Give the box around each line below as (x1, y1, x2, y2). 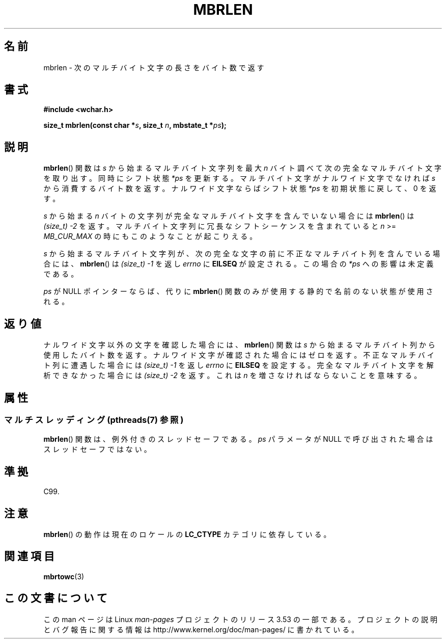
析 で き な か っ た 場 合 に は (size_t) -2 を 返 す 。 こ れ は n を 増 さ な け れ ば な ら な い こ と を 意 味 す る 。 (43, 371, 422, 380)
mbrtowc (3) (43, 572, 85, 581)
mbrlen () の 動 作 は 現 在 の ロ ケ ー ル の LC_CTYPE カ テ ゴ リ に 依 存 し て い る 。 (43, 530, 331, 539)
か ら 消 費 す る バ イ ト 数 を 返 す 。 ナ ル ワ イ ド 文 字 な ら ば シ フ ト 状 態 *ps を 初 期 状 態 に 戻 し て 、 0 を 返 (43, 184, 436, 193)
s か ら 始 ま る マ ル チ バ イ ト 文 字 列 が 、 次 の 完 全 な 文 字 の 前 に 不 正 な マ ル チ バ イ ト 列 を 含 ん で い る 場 (43, 249, 440, 258)
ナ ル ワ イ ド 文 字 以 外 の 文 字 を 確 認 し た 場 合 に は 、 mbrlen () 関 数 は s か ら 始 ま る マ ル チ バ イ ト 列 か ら (43, 340, 435, 350)
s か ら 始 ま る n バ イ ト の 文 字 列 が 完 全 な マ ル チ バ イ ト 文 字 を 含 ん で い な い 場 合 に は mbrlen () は (43, 211, 414, 221)
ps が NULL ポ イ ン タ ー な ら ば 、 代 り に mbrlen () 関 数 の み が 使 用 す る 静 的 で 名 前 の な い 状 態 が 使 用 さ (43, 287, 433, 296)
